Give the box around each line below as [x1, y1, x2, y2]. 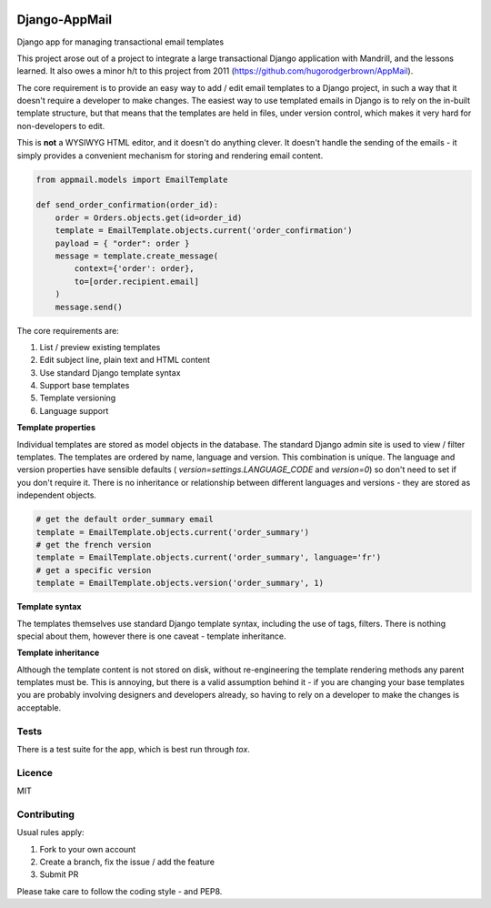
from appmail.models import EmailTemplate [35, 174, 228, 185]
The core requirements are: [16, 325, 120, 336]
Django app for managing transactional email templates [16, 36, 225, 47]
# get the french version [35, 540, 152, 550]
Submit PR [39, 869, 79, 880]
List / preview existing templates [39, 341, 161, 352]
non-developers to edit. [16, 120, 105, 131]
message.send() [55, 301, 123, 312]
